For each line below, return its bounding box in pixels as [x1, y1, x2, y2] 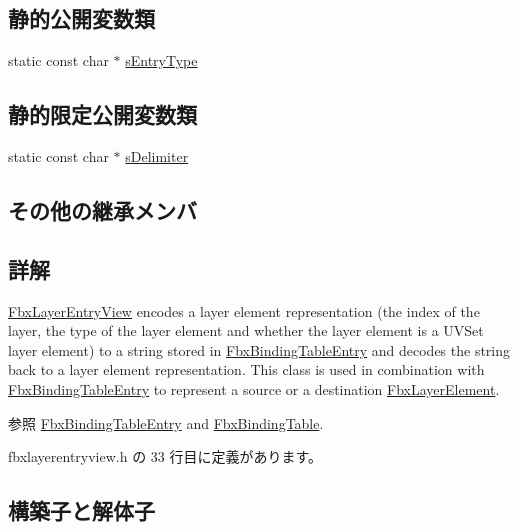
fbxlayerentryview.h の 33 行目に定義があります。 [8, 446, 323, 467]
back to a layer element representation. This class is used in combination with [8, 359, 485, 380]
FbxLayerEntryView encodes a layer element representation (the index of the [8, 300, 480, 321]
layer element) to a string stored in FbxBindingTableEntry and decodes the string [8, 339, 511, 360]
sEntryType [125, 50, 198, 71]
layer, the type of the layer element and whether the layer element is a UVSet [8, 320, 484, 341]
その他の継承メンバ [8, 194, 197, 225]
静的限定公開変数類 [8, 99, 197, 130]
